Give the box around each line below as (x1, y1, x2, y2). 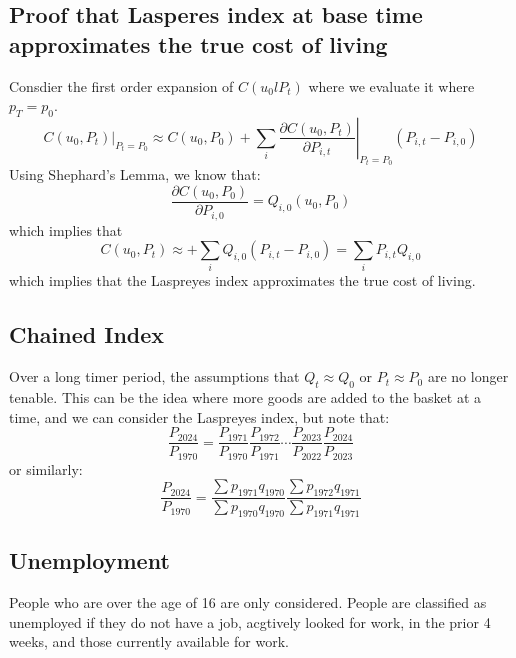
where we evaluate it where (308, 75, 475, 96)
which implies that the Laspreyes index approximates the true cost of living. (9, 270, 476, 291)
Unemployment (9, 545, 170, 576)
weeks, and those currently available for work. (9, 631, 289, 652)
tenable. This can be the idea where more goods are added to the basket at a (9, 387, 482, 408)
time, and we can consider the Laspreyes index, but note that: (9, 406, 390, 427)
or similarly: (9, 458, 83, 479)
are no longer (427, 366, 509, 387)
